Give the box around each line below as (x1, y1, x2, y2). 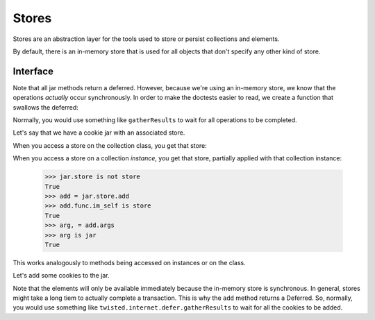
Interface (12, 65, 53, 77)
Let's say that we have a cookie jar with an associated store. (12, 128, 185, 137)
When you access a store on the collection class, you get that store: (12, 141, 208, 149)
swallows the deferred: (12, 103, 79, 111)
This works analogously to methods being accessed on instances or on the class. (12, 258, 246, 267)
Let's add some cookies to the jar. (12, 271, 110, 280)
